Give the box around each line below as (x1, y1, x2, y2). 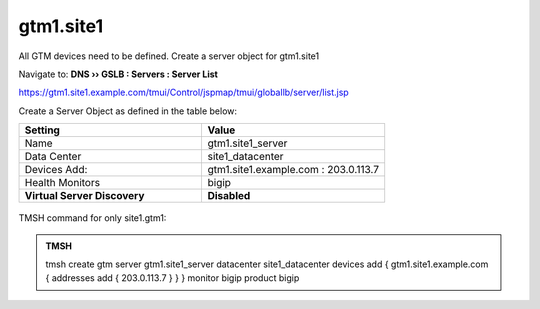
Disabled (207, 189, 251, 203)
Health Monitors (24, 176, 100, 190)
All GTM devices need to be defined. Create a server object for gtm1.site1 (18, 50, 320, 62)
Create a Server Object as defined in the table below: (18, 105, 238, 117)
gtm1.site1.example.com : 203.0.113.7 (207, 163, 380, 177)
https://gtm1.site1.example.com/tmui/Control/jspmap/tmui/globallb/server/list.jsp (18, 86, 349, 99)
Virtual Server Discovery (24, 189, 145, 203)
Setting (24, 123, 60, 137)
